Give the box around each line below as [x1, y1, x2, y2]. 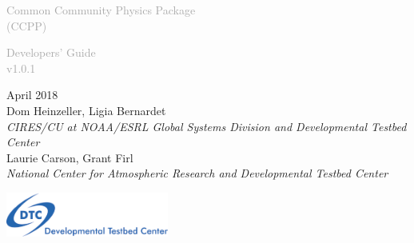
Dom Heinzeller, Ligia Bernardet [6, 102, 166, 118]
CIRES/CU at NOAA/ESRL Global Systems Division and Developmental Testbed [6, 118, 407, 134]
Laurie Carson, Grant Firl [6, 149, 133, 165]
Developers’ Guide [6, 44, 96, 61]
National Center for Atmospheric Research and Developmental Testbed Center [6, 165, 388, 181]
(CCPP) [6, 17, 47, 34]
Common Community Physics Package [6, 2, 196, 18]
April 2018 [6, 86, 58, 103]
